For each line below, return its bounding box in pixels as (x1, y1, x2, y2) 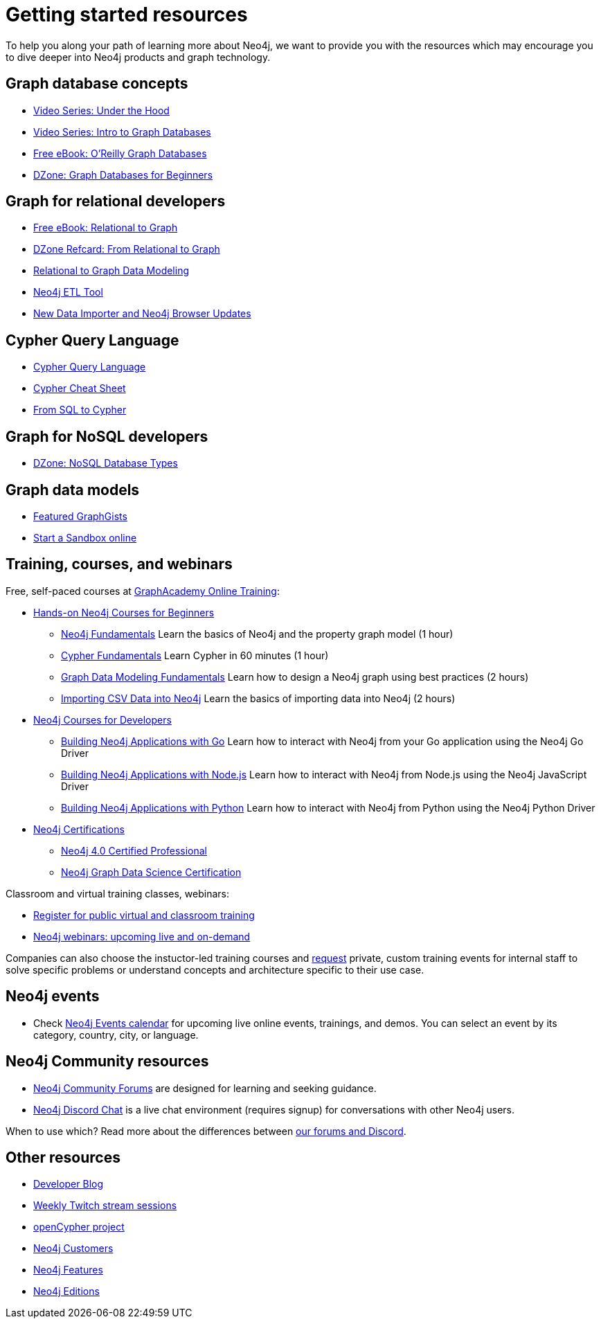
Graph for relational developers (6, 193, 226, 211)
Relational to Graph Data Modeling (33, 265, 190, 277)
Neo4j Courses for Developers (33, 713, 172, 726)
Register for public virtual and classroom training (33, 909, 255, 921)
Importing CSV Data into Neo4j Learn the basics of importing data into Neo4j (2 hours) (61, 692, 456, 704)
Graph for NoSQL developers (6, 427, 208, 445)
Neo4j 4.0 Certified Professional (61, 844, 207, 857)
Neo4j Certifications (33, 823, 125, 835)
